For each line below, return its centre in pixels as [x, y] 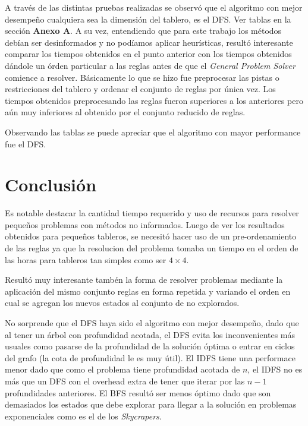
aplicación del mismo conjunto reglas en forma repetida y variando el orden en [148, 291]
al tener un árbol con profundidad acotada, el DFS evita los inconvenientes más [150, 334]
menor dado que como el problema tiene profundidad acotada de [122, 369]
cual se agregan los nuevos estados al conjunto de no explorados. [122, 303]
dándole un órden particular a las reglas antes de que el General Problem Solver [150, 65]
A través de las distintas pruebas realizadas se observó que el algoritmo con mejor [154, 7]
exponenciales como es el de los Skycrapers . [83, 416]
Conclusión [51, 184]
